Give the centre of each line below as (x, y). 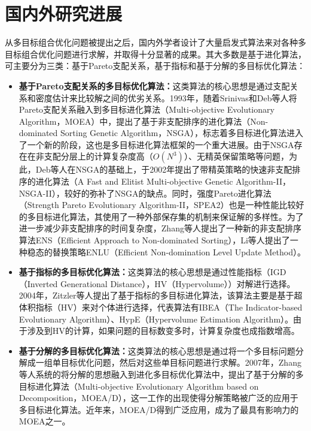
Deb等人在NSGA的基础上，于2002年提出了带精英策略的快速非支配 (164, 169)
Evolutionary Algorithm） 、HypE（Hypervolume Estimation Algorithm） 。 (156, 319)
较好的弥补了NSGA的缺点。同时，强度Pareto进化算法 (168, 193)
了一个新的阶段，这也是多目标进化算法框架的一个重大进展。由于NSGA (156, 144)
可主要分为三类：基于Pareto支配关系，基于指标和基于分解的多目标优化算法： (155, 66)
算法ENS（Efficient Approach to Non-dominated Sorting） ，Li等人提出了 (154, 240)
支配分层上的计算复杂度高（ (98, 156)
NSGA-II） (37, 193)
